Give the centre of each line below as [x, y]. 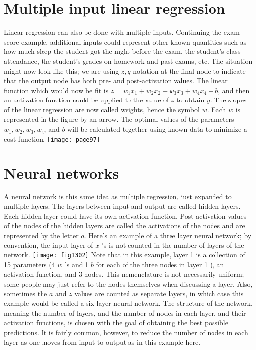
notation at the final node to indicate [189, 71]
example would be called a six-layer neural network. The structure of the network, [128, 303]
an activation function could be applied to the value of [86, 100]
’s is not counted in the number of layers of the [173, 245]
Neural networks [62, 173]
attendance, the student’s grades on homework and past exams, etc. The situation [128, 61]
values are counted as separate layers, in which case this [159, 293]
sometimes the [26, 293]
